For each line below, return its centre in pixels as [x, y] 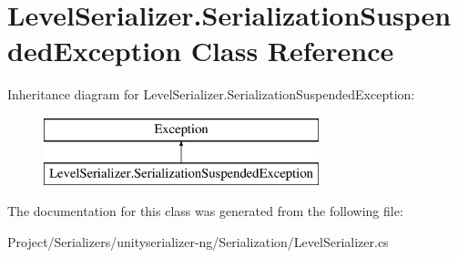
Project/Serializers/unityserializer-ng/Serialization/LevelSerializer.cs [198, 241]
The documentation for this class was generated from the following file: [205, 211]
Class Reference [292, 51]
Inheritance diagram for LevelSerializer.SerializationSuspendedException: [211, 94]
